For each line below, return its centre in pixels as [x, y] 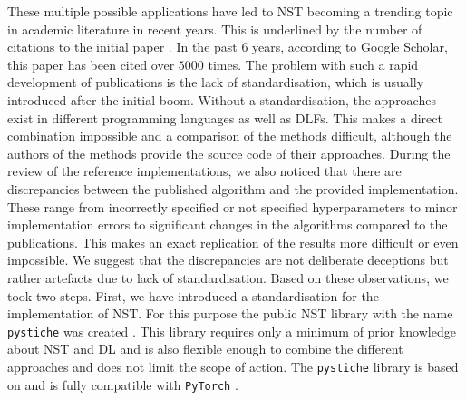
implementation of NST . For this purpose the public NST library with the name [230, 313]
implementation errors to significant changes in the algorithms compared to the [228, 224]
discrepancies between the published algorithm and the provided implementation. [233, 188]
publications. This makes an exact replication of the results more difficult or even [233, 242]
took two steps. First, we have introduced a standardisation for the [193, 295]
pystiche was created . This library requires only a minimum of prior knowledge [232, 331]
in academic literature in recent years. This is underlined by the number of [215, 29]
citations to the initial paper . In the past [122, 47]
